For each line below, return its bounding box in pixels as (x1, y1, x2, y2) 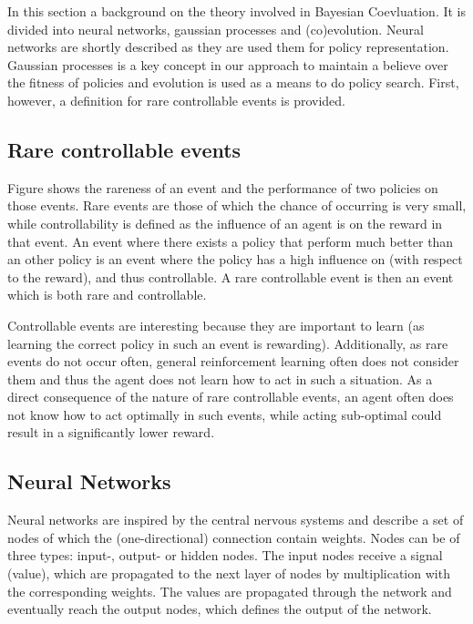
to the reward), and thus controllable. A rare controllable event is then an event (7, 267, 454, 286)
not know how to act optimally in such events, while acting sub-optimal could (7, 404, 442, 424)
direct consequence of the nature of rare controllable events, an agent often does (7, 387, 454, 406)
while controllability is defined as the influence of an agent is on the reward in (7, 213, 443, 232)
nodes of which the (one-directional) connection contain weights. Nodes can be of (7, 527, 460, 547)
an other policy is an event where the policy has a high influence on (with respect (7, 250, 463, 269)
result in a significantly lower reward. (7, 423, 215, 442)
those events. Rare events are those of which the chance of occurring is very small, (7, 196, 467, 215)
